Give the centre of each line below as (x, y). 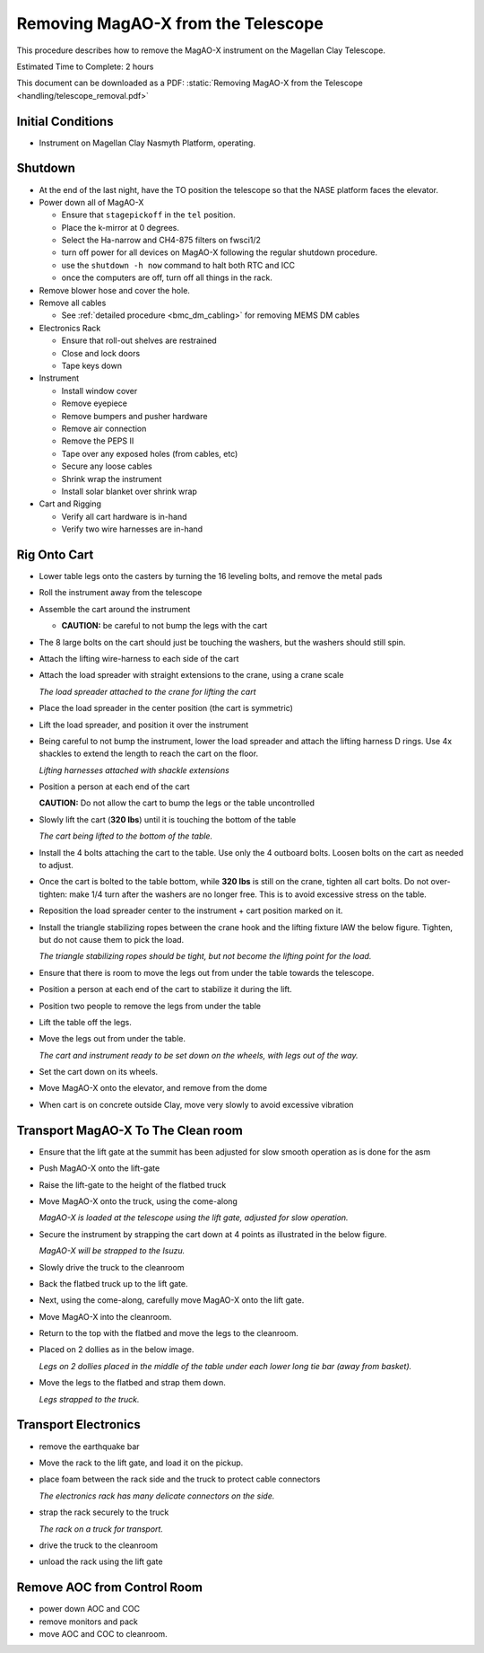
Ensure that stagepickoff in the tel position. (149, 215)
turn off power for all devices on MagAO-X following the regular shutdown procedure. (220, 252)
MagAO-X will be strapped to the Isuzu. (112, 1251)
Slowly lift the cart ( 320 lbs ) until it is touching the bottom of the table (168, 819)
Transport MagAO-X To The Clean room (130, 1130)
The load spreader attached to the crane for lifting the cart (147, 691)
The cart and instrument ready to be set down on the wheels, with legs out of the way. (199, 1055)
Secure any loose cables (107, 466)
